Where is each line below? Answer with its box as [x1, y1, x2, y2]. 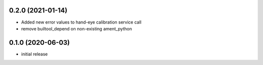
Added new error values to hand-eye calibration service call [21, 19, 142, 25]
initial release [21, 51, 48, 57]
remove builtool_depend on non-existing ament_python [21, 26, 132, 31]
